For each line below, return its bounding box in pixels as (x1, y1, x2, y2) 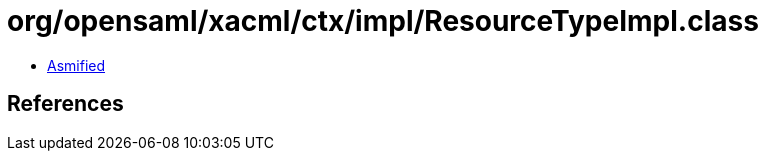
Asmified (47, 56, 106, 74)
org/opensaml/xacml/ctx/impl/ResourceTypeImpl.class (7, 4, 759, 38)
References (7, 91, 124, 117)
